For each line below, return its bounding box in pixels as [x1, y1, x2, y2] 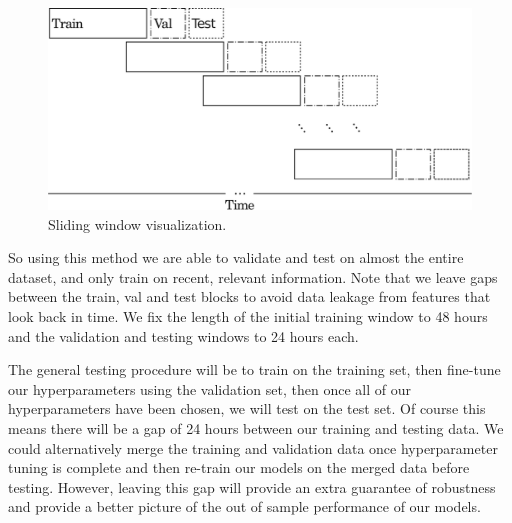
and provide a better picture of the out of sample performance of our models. [8, 496, 481, 517]
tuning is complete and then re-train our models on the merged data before [8, 457, 470, 478]
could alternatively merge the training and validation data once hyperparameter [8, 437, 498, 458]
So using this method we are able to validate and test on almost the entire [8, 247, 464, 268]
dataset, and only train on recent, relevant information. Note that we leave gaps [8, 266, 498, 287]
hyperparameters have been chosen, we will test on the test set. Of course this [8, 398, 486, 419]
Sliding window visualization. [48, 213, 227, 234]
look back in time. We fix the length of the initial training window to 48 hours [8, 306, 488, 327]
